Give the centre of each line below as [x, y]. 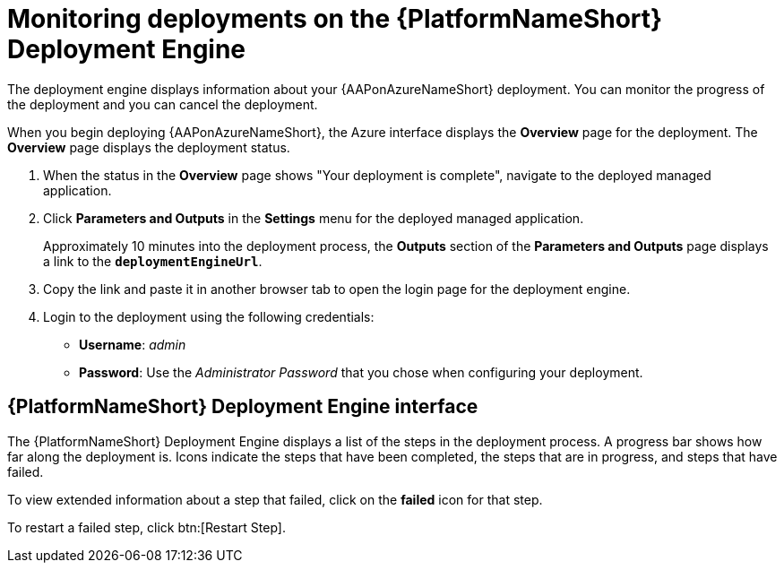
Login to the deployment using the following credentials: [209, 316]
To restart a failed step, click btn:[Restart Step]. [146, 527]
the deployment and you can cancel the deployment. [163, 104]
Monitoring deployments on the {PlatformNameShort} [335, 19]
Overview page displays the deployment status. [149, 147]
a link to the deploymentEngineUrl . [153, 261]
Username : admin [133, 344]
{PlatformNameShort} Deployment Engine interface [243, 407]
